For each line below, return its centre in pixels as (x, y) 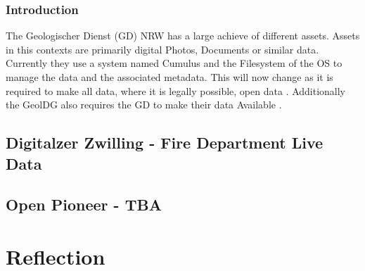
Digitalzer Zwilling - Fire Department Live (165, 143)
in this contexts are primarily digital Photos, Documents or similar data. (162, 49)
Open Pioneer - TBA (84, 204)
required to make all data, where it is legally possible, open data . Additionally (175, 90)
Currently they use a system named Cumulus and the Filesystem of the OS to (174, 63)
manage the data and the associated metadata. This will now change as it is (169, 77)
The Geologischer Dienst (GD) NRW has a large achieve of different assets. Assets (183, 36)
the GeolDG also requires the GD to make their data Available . (144, 105)
